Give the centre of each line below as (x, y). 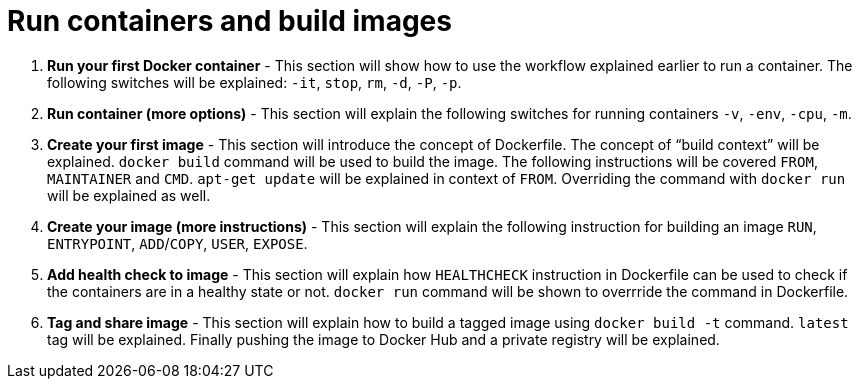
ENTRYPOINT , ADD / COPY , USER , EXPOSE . (177, 243)
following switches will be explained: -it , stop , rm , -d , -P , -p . (254, 82)
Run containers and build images (229, 21)
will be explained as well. (129, 195)
